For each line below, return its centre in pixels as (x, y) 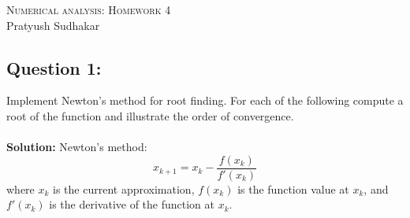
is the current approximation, (124, 188)
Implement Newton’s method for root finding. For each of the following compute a (205, 100)
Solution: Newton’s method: (77, 147)
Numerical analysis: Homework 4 (89, 9)
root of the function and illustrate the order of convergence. (150, 115)
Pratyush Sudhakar (53, 25)
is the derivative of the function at (132, 204)
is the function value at (293, 188)
